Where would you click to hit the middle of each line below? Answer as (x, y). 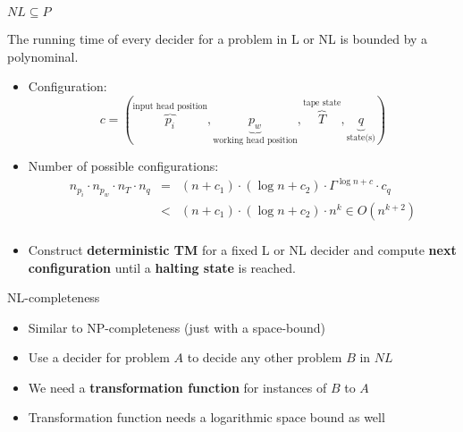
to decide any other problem (265, 357)
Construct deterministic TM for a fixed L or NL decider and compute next (242, 249)
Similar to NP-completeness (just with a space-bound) (177, 327)
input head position (170, 107)
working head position (255, 140)
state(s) (361, 137)
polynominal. (43, 56)
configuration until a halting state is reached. (162, 267)
